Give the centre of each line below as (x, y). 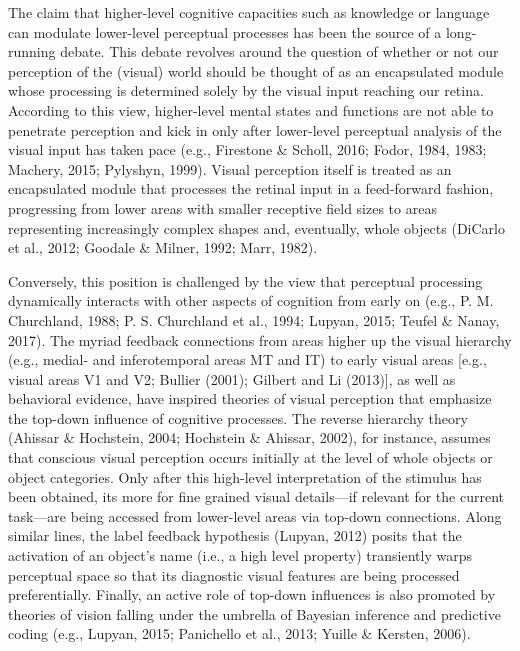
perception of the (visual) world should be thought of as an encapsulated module (256, 70)
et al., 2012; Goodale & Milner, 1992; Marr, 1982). (163, 247)
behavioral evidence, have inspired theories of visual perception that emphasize (250, 398)
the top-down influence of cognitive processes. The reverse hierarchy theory (238, 417)
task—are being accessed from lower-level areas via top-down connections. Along (255, 515)
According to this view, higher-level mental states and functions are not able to (251, 109)
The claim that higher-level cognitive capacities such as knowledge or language (249, 12)
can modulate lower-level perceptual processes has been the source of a (225, 31)
